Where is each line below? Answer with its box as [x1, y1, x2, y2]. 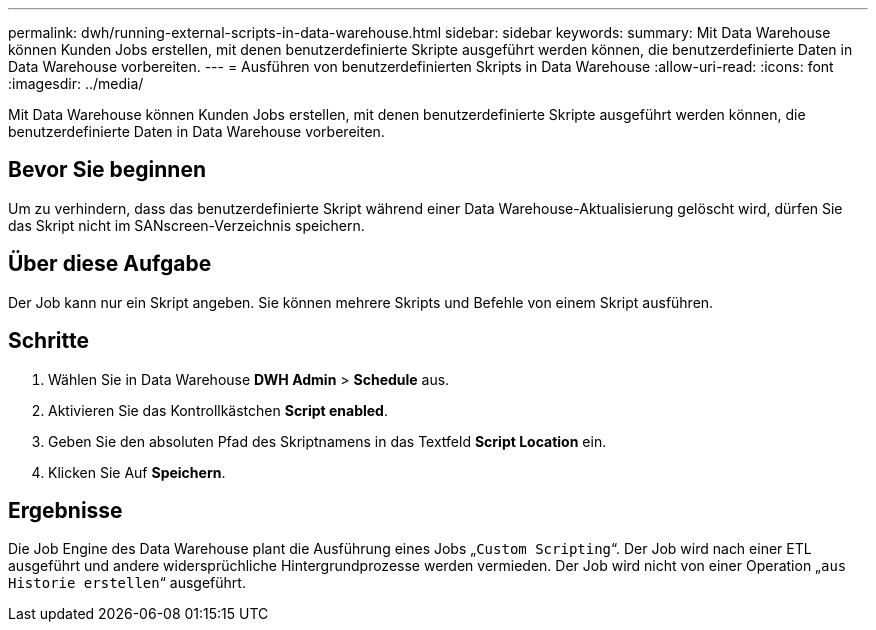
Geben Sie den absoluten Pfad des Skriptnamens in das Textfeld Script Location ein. [48, 432, 607, 450]
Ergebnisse [8, 497, 123, 523]
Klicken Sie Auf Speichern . [48, 463, 226, 481]
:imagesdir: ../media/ [8, 75, 144, 92]
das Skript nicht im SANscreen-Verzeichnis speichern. [8, 216, 365, 234]
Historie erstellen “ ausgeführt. [8, 574, 246, 592]
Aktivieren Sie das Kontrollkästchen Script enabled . [48, 401, 388, 419]
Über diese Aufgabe [8, 251, 212, 277]
